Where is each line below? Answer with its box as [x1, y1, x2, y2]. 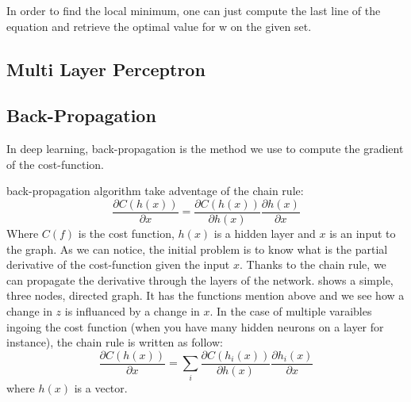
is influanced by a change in [64, 302, 200, 319]
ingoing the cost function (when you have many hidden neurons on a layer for [6, 318, 384, 335]
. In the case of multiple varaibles [209, 302, 372, 319]
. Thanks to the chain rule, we [239, 256, 386, 273]
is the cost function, [78, 225, 175, 242]
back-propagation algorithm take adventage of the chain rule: [6, 182, 304, 199]
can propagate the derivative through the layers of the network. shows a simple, [6, 271, 394, 288]
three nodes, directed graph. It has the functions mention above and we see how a [6, 287, 405, 304]
